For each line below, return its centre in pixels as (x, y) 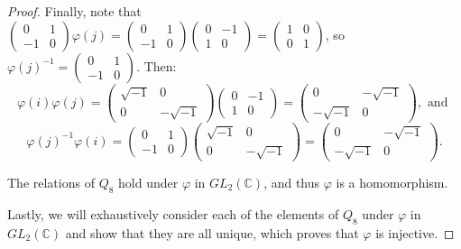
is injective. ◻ (415, 232)
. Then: (157, 65)
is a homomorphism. (392, 183)
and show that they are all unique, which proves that (212, 232)
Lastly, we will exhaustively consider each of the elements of (173, 213)
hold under (148, 183)
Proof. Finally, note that (74, 11)
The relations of (51, 183)
